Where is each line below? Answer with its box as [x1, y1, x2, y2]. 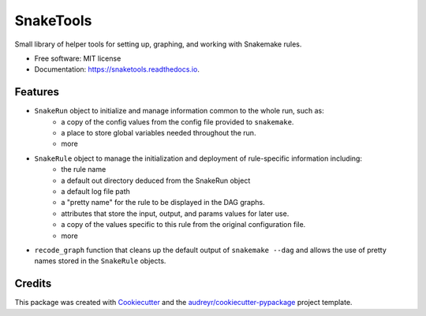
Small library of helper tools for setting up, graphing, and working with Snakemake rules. [14, 39, 302, 49]
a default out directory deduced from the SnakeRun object [61, 176, 251, 185]
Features [14, 85, 59, 99]
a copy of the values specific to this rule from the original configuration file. [61, 220, 306, 229]
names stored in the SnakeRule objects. [34, 256, 166, 266]
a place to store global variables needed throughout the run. [61, 128, 256, 138]
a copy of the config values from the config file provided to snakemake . [61, 117, 294, 126]
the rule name [61, 165, 106, 174]
